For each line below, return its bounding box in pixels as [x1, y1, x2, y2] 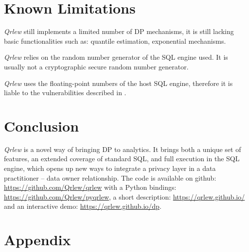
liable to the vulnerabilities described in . [4, 87, 126, 98]
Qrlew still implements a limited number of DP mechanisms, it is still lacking [4, 26, 234, 36]
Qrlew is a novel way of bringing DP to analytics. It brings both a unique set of [4, 144, 241, 154]
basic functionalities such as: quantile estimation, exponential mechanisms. [4, 35, 226, 46]
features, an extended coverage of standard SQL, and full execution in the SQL [4, 153, 240, 164]
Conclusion [4, 116, 79, 135]
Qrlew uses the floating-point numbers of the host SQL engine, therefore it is [4, 78, 233, 88]
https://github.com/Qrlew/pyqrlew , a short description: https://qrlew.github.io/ [4, 191, 245, 202]
